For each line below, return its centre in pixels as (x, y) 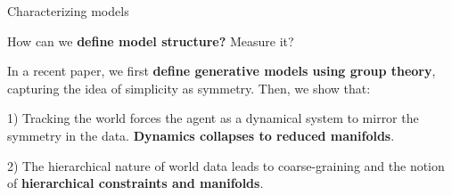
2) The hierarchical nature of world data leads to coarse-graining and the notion (226, 165)
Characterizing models (68, 11)
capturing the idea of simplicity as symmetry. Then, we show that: (189, 88)
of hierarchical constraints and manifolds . (136, 183)
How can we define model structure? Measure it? (151, 41)
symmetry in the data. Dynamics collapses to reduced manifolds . (201, 135)
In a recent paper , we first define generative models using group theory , (222, 71)
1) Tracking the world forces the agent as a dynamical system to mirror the (213, 118)
